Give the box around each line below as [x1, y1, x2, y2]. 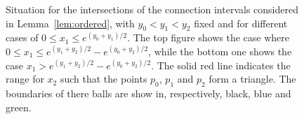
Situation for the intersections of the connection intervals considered [6, 2, 298, 16]
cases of [6, 30, 39, 45]
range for [6, 71, 44, 86]
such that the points [60, 71, 147, 86]
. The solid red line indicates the [151, 57, 291, 72]
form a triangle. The [209, 71, 296, 86]
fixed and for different [194, 15, 288, 30]
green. [6, 99, 32, 114]
